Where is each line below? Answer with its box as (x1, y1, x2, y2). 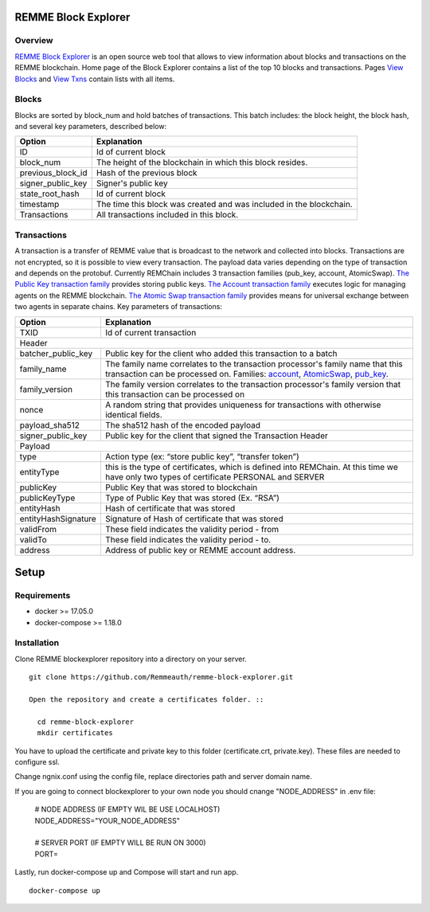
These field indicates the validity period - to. (104, 534, 272, 545)
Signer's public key (96, 178, 169, 189)
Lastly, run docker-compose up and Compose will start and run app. (14, 867, 239, 877)
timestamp (19, 199, 60, 210)
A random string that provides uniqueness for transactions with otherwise (104, 399, 381, 410)
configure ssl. (14, 757, 60, 766)
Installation (14, 637, 60, 648)
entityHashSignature (19, 513, 97, 524)
